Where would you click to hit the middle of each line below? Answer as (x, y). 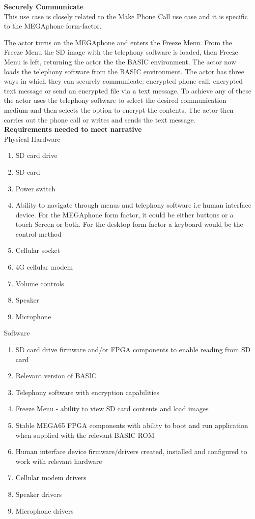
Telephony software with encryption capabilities (87, 392)
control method (39, 233)
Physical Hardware (32, 138)
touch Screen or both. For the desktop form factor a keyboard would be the (129, 224)
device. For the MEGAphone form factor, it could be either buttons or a (125, 214)
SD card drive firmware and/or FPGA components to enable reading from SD (133, 350)
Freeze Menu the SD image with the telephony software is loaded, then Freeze (121, 52)
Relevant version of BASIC (56, 376)
